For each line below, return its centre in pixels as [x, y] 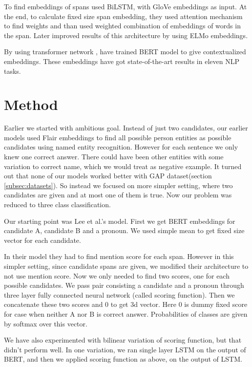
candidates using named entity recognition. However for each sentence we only [121, 147]
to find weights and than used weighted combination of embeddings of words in [122, 26]
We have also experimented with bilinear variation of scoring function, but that [123, 340]
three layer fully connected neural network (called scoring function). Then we [119, 294]
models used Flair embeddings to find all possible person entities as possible [118, 137]
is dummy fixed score [216, 304]
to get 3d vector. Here [143, 304]
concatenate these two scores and [53, 304]
